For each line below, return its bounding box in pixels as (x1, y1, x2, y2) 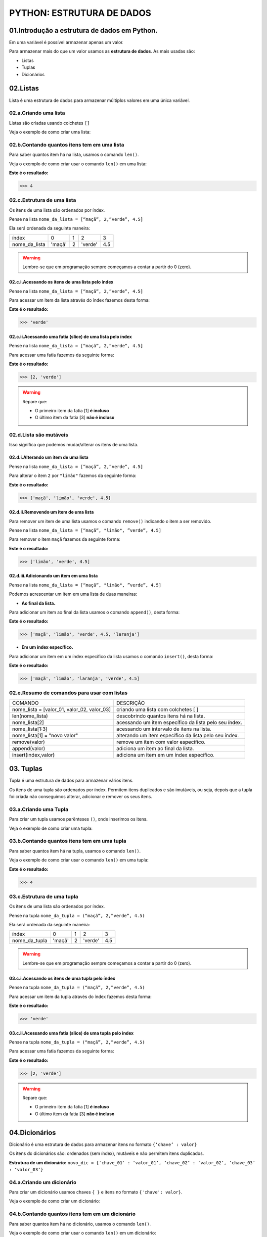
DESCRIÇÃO (116, 699, 145, 706)
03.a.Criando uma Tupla (9, 806, 69, 812)
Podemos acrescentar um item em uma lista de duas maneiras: (9, 591, 137, 597)
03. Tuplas (9, 764, 43, 773)
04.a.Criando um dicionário (9, 1179, 77, 1186)
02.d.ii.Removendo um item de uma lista (9, 509, 94, 515)
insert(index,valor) (12, 751, 55, 758)
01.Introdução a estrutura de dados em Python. (9, 26, 158, 35)
